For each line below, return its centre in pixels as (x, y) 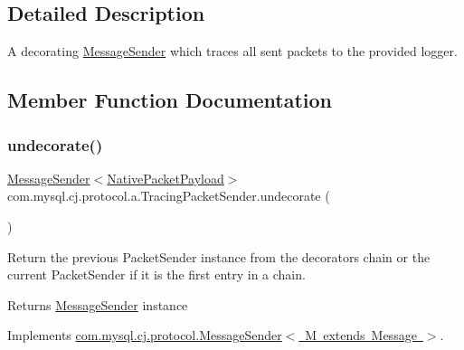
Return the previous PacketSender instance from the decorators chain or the (219, 256)
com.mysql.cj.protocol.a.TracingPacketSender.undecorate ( (169, 196)
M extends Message (361, 335)
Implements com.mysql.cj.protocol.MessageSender (145, 335)
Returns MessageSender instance (98, 304)
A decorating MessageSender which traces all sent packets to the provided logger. (232, 51)
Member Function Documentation (170, 100)
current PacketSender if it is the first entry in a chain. (156, 274)
